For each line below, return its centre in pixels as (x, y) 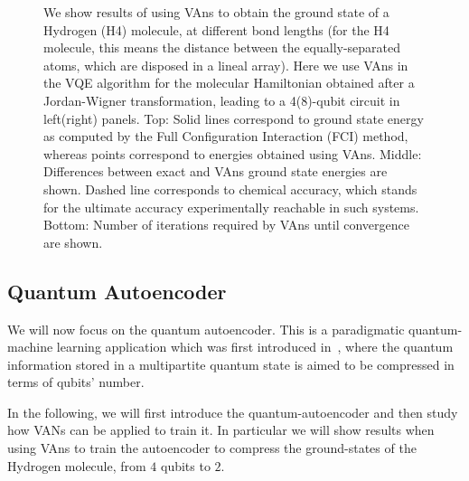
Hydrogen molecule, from (77, 465)
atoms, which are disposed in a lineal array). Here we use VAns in (226, 65)
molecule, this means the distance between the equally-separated (222, 47)
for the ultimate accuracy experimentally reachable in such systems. (231, 207)
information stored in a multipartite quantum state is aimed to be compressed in (231, 364)
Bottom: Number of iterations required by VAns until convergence (226, 225)
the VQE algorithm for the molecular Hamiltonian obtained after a (229, 83)
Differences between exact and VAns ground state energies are (216, 171)
